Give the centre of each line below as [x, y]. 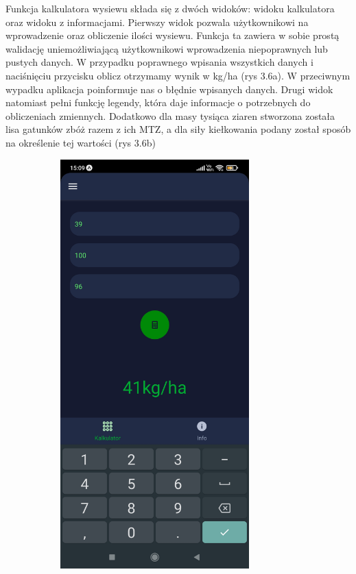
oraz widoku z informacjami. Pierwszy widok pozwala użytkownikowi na [157, 22]
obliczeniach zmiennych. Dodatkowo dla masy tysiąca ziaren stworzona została [170, 115]
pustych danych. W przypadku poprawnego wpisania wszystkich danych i [159, 62]
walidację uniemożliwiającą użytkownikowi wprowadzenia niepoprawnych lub [167, 48]
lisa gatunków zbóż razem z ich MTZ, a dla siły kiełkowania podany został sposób [178, 129]
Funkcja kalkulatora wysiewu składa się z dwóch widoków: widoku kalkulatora [170, 8]
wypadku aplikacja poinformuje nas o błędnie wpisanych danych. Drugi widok [169, 89]
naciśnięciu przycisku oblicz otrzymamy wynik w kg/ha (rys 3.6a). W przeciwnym [178, 75]
